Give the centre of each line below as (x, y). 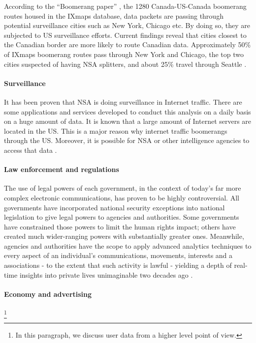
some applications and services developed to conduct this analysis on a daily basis (128, 111)
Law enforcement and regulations (62, 169)
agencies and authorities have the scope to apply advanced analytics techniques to (128, 245)
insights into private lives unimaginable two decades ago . (106, 274)
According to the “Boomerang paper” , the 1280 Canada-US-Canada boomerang (125, 6)
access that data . (31, 150)
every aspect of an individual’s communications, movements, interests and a (118, 255)
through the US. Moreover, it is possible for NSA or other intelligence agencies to (127, 140)
